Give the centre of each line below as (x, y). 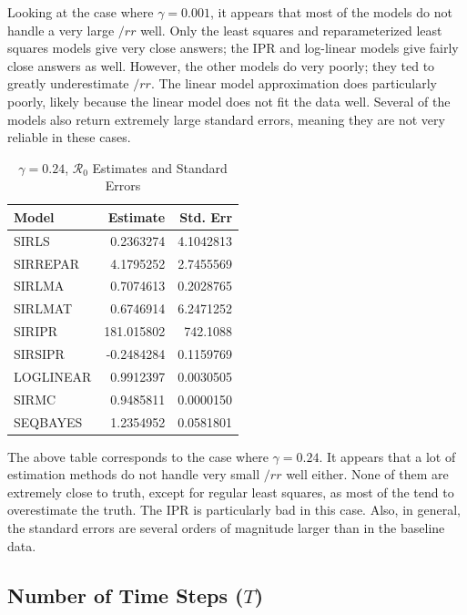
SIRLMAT (43, 308)
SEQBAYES (48, 421)
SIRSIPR (39, 354)
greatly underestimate (68, 83)
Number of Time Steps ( (126, 594)
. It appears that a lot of (387, 456)
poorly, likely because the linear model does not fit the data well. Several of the (229, 101)
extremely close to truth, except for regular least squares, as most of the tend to (231, 492)
